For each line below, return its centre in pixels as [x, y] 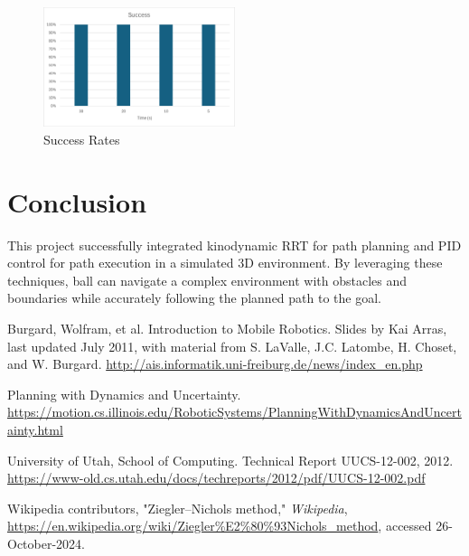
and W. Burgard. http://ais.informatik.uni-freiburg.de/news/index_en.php [215, 364]
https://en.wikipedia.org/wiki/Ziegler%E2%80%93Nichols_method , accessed [220, 526]
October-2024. [46, 543]
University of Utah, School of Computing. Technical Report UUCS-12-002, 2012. [230, 460]
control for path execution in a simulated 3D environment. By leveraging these [225, 263]
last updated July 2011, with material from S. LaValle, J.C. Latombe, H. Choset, [232, 346]
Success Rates [82, 139]
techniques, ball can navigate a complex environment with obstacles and [207, 280]
